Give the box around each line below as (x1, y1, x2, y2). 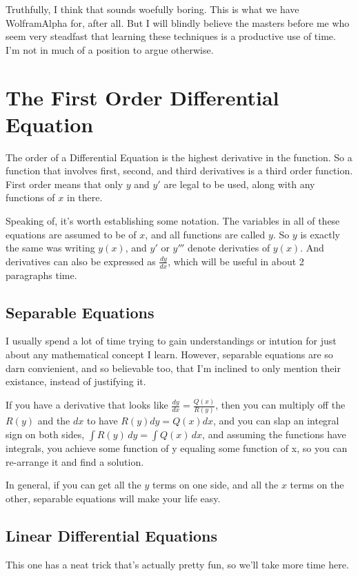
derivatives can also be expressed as (6, 254, 156, 268)
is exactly (300, 227, 341, 241)
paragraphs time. (6, 267, 77, 282)
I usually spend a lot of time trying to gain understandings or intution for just (6, 333, 337, 348)
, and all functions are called (145, 227, 266, 241)
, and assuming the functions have (202, 427, 346, 442)
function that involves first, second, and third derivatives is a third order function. (6, 163, 353, 178)
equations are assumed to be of (6, 227, 137, 241)
